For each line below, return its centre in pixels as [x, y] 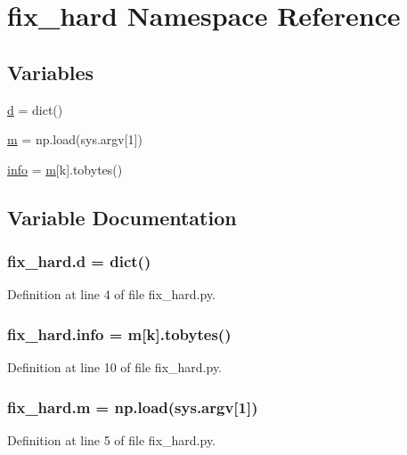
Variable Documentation [122, 217]
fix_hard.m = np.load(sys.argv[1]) [133, 406]
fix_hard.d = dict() [79, 261]
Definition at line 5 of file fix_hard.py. [112, 439]
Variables [51, 72]
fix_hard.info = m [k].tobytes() [119, 333]
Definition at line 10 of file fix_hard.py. [115, 367]
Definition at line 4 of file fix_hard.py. [112, 294]
